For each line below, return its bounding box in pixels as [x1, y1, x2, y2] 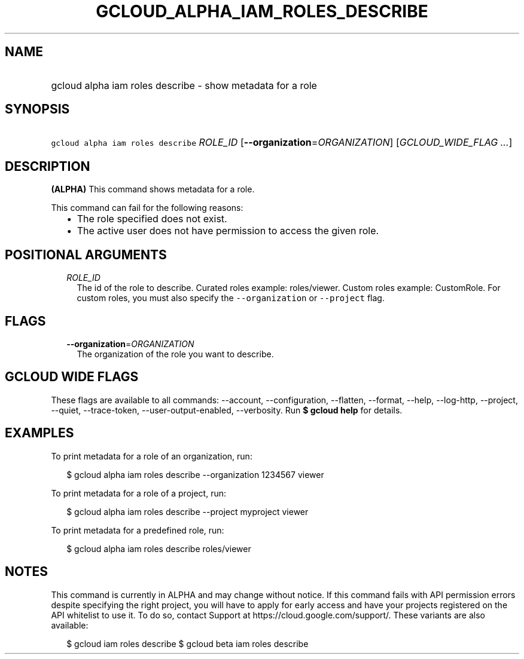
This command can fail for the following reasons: [51, 203, 243, 213]
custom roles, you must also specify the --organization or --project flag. [77, 293, 385, 304]
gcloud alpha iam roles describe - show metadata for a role [51, 79, 317, 91]
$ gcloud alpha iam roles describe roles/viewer [66, 543, 251, 554]
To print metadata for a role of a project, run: [51, 488, 227, 498]
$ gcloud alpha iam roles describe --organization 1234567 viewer [66, 469, 324, 480]
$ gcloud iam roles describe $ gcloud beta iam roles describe [66, 638, 309, 649]
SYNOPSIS [5, 102, 70, 117]
